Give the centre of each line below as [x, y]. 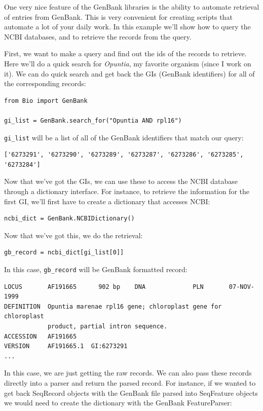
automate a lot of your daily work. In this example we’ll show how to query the [127, 27]
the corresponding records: [45, 83]
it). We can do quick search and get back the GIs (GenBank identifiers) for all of [129, 73]
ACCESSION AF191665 [41, 336]
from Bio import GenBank [46, 101]
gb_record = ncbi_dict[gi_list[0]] [64, 253]
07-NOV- [241, 287]
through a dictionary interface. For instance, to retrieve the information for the [127, 191]
